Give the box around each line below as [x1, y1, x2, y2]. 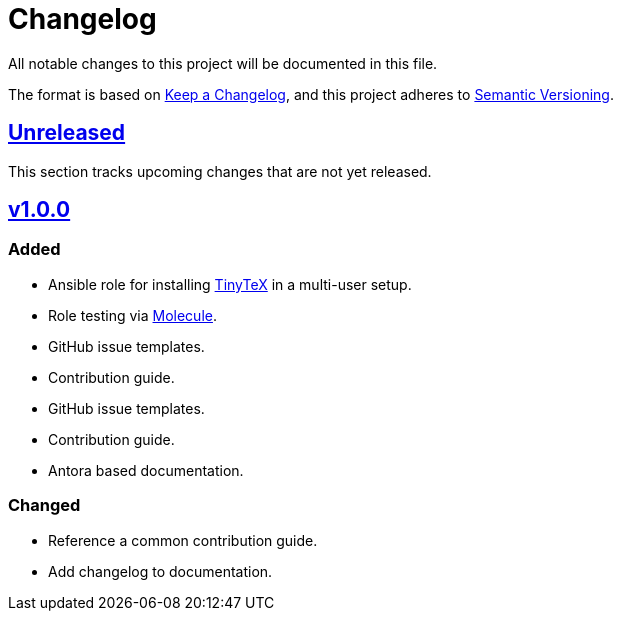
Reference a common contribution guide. [48, 531, 318, 549]
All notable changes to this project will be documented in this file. [8, 54, 438, 72]
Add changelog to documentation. [48, 562, 273, 580]
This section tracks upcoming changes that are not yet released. [8, 162, 432, 180]
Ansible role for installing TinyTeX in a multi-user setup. [48, 275, 412, 293]
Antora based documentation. [48, 461, 244, 479]
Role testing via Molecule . [48, 306, 217, 324]
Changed [8, 495, 81, 516]
